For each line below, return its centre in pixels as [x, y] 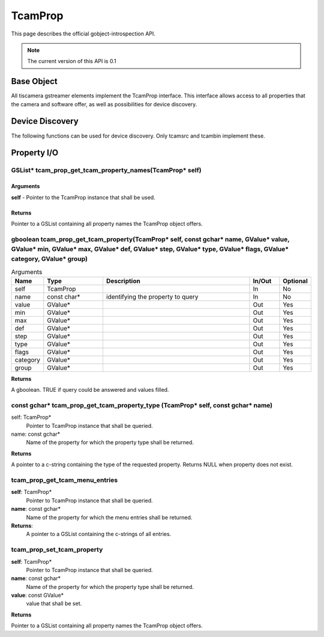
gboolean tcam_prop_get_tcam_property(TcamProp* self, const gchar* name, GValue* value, [150, 239]
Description [123, 281]
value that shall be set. [54, 603]
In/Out [262, 281]
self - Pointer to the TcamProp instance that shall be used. [83, 197]
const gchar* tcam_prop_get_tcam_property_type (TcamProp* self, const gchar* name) [142, 405]
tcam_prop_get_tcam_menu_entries [64, 480]
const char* [64, 296]
